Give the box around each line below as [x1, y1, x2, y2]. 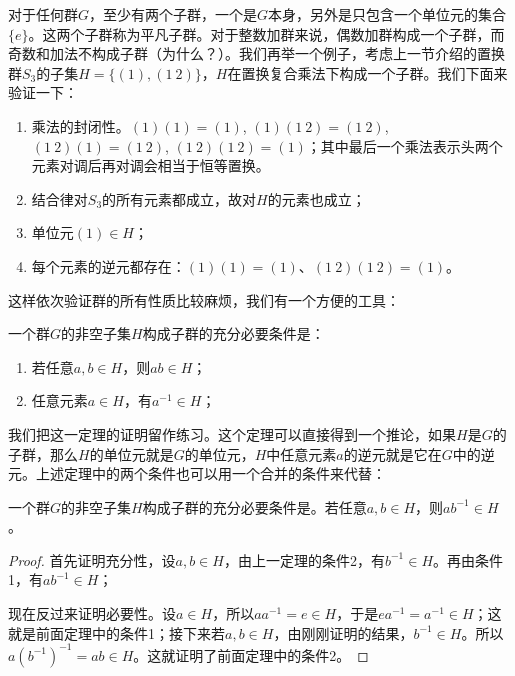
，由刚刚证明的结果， [273, 622, 414, 643]
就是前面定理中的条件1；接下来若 [8, 622, 225, 643]
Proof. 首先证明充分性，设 [8, 549, 176, 570]
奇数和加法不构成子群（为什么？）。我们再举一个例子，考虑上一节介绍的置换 [8, 43, 505, 64]
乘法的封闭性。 [31, 115, 130, 136]
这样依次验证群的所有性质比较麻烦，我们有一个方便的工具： [8, 289, 400, 310]
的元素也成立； [267, 188, 366, 209]
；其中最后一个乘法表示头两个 [306, 135, 503, 156]
